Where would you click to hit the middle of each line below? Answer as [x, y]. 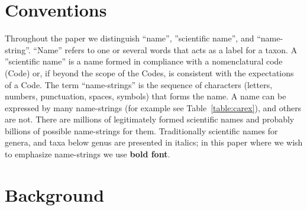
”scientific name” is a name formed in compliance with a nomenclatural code [144, 61]
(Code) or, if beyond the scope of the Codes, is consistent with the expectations [149, 72]
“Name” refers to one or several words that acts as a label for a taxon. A [165, 49]
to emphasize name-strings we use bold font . [88, 154]
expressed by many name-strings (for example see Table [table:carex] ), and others [153, 107]
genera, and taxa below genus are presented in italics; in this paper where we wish [154, 142]
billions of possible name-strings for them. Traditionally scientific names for [141, 130]
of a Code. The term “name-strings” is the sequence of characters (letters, [139, 84]
